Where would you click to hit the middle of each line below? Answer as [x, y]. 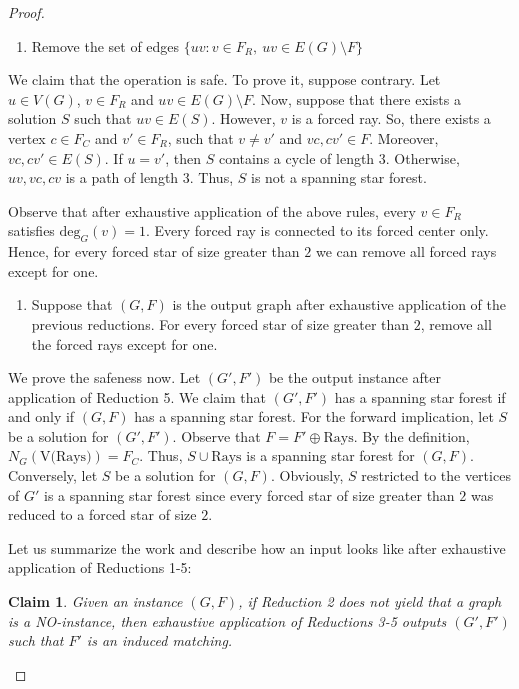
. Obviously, [307, 475]
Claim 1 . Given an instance [95, 601]
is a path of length [122, 177]
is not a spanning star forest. [338, 177]
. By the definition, [411, 435]
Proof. [26, 12]
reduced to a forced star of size [102, 514]
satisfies [31, 230]
